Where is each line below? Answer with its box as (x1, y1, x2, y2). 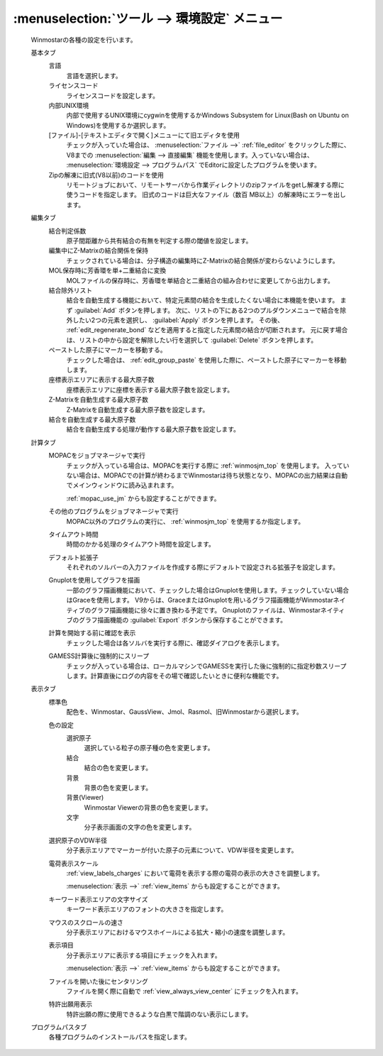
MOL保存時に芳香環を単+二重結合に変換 (48, 266, 167, 275)
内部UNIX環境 (48, 101, 89, 109)
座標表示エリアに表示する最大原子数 (48, 375, 155, 384)
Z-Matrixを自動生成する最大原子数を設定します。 (66, 405, 209, 414)
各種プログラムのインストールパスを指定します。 (48, 1033, 191, 1041)
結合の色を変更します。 (84, 764, 152, 772)
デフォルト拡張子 (48, 553, 99, 561)
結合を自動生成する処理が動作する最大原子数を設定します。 (66, 425, 240, 434)
